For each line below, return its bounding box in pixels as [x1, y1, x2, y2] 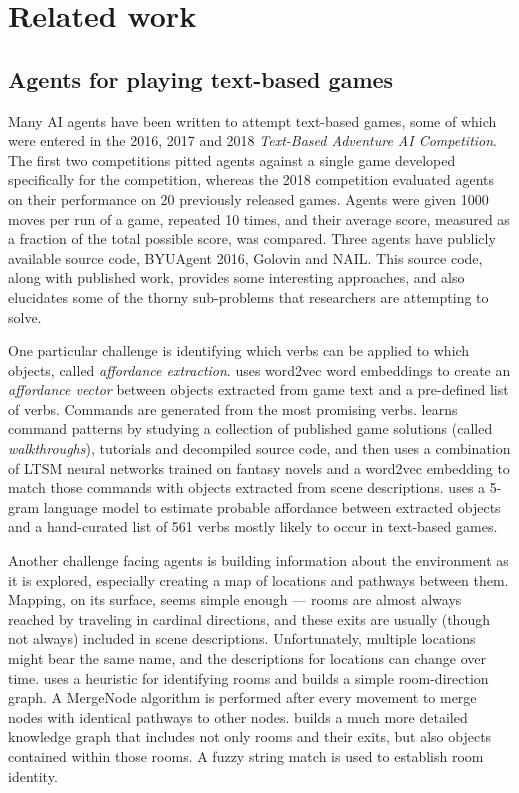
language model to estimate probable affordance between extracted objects [43, 496, 501, 517]
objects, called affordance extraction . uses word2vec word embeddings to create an [8, 359, 511, 380]
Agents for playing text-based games [8, 63, 394, 94]
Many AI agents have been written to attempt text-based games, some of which [8, 110, 497, 131]
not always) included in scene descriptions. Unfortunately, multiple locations [8, 628, 476, 649]
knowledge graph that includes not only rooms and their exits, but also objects [8, 726, 492, 747]
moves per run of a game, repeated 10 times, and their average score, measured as [8, 208, 510, 229]
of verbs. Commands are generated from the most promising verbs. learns [8, 398, 458, 419]
